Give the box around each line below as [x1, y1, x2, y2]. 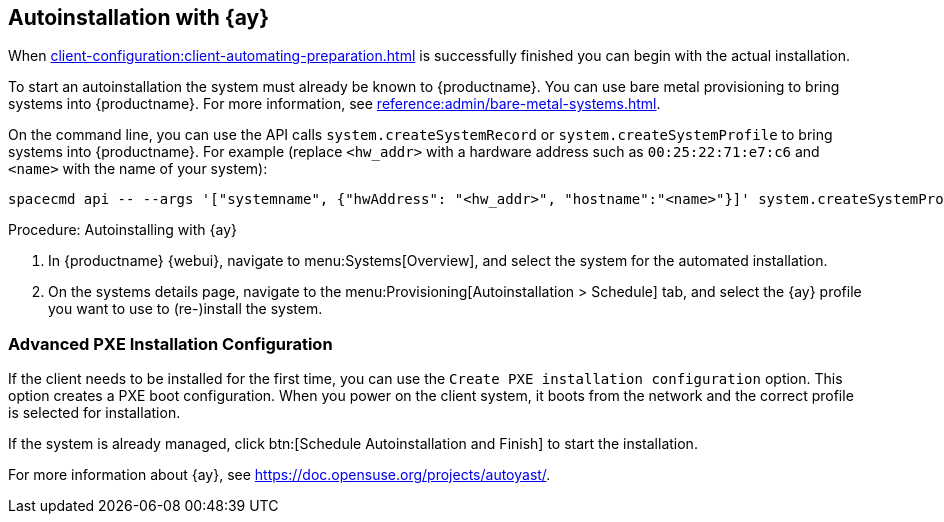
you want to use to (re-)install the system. [48, 300, 323, 318]
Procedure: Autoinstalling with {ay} [8, 221, 237, 239]
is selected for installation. [8, 404, 181, 422]
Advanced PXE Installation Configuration [8, 333, 333, 354]
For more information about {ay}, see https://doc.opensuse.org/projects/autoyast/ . [8, 466, 551, 484]
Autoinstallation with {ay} [8, 5, 270, 30]
